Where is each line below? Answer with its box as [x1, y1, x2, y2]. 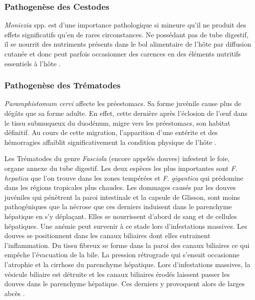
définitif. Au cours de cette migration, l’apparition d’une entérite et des [4, 127, 218, 137]
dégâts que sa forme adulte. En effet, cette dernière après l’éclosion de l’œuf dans [4, 108, 248, 118]
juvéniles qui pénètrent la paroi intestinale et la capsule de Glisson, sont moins [4, 191, 240, 202]
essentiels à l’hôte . [4, 58, 61, 68]
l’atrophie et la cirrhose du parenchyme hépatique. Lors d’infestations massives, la [4, 259, 251, 269]
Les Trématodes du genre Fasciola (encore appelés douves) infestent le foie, [4, 153, 230, 164]
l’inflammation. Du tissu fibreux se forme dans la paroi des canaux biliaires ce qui [4, 240, 250, 250]
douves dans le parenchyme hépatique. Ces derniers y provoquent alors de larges [4, 278, 245, 289]
